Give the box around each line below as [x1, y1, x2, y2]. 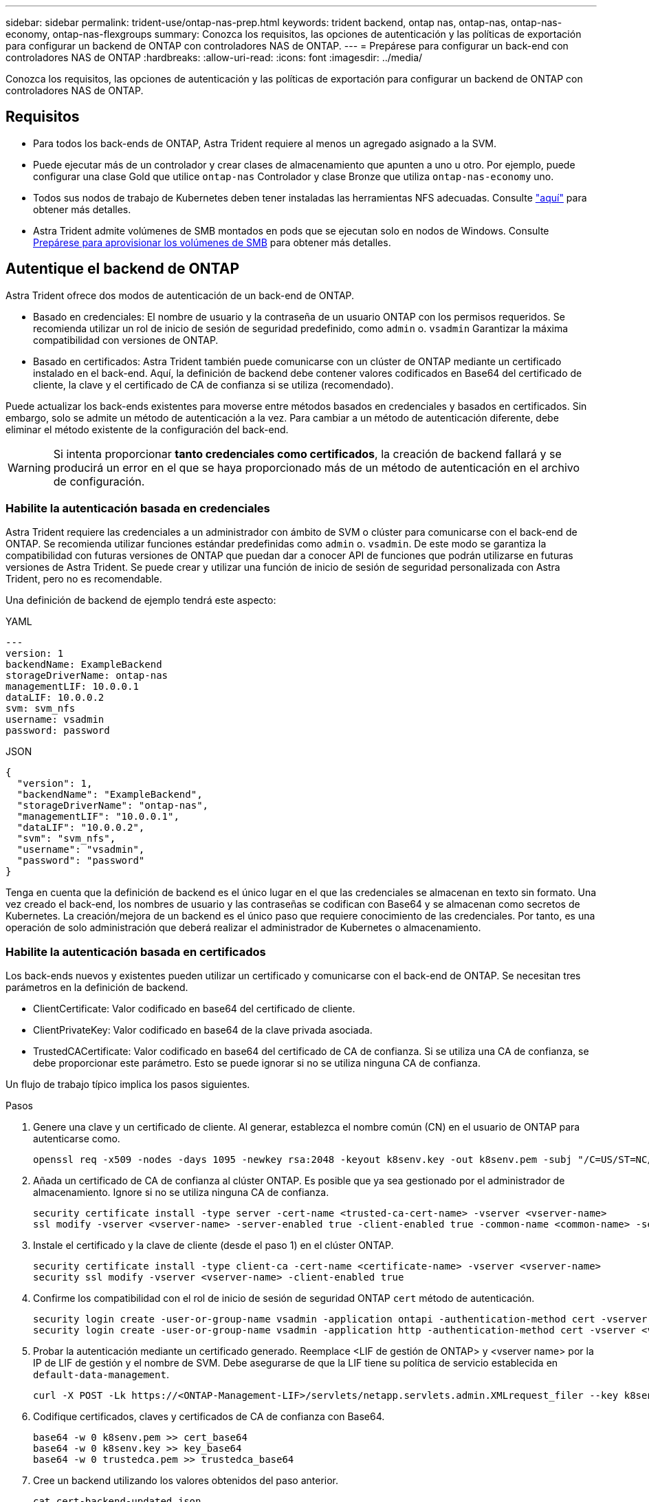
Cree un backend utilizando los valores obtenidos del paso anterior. [33, 1474, 339, 1487]
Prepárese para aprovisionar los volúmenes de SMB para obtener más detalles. [33, 236, 391, 248]
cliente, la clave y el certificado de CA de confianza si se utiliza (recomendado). [33, 378, 394, 391]
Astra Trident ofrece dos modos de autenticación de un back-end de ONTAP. [5, 289, 355, 301]
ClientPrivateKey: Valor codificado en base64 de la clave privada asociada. [33, 1024, 373, 1036]
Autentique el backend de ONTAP [5, 260, 240, 278]
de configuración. [53, 474, 145, 488]
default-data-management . [33, 1369, 169, 1381]
